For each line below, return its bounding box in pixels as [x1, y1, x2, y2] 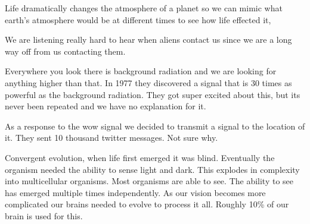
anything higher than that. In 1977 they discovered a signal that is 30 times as [5, 76, 292, 89]
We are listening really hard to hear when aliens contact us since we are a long [5, 33, 292, 46]
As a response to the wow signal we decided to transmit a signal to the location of [5, 119, 305, 132]
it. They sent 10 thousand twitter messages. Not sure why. [5, 131, 218, 144]
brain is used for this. [5, 209, 83, 222]
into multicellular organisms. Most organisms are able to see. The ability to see [5, 175, 294, 187]
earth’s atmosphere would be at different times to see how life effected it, [5, 13, 271, 26]
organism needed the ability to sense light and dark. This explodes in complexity [5, 163, 300, 175]
